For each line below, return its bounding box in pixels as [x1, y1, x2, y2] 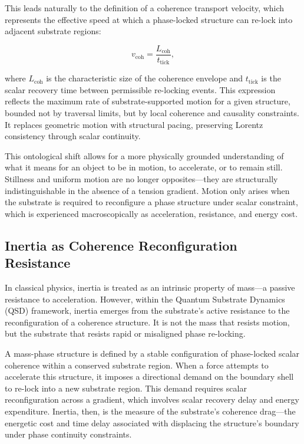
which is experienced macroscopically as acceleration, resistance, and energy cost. [5, 207, 298, 219]
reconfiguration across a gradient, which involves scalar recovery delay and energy [5, 393, 299, 406]
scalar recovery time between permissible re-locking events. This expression [5, 83, 276, 96]
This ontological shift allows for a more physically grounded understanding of [5, 149, 284, 162]
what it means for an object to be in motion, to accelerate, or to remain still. [5, 161, 283, 173]
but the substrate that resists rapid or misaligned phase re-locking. [5, 327, 246, 340]
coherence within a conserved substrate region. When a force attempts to [5, 359, 269, 371]
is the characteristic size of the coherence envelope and [46, 72, 243, 84]
